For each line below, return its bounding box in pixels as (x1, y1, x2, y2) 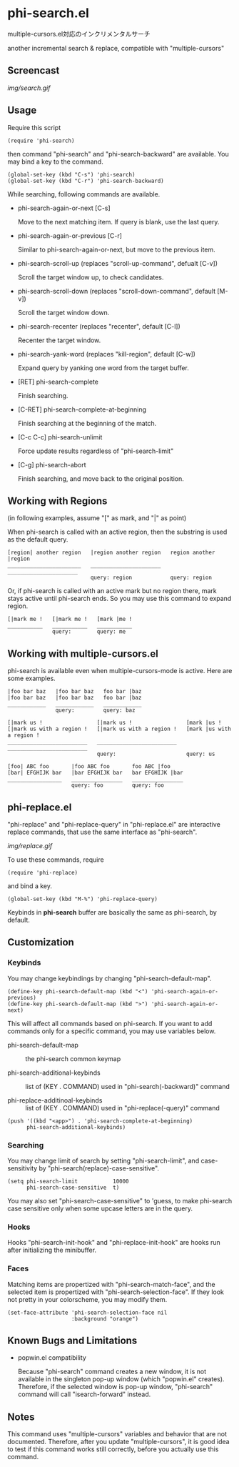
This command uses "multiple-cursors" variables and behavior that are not (7, 1430, 227, 1438)
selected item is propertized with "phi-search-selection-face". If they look (7, 1288, 225, 1296)
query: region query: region (90, 574, 213, 582)
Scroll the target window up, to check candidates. (17, 273, 164, 282)
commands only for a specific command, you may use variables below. (7, 1027, 216, 1035)
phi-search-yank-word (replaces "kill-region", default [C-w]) (17, 349, 196, 358)
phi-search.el (7, 5, 89, 21)
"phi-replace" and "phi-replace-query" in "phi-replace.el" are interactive (7, 820, 221, 828)
